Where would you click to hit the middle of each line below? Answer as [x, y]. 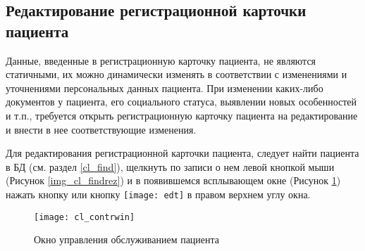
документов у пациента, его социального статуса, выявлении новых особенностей [181, 102]
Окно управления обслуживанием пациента [127, 239]
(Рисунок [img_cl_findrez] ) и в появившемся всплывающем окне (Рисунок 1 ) [173, 180]
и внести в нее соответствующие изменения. [101, 129]
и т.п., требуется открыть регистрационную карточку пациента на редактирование [182, 115]
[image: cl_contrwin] [85, 217]
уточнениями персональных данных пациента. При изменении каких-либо [165, 88]
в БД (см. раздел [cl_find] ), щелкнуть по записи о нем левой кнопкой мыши [170, 166]
